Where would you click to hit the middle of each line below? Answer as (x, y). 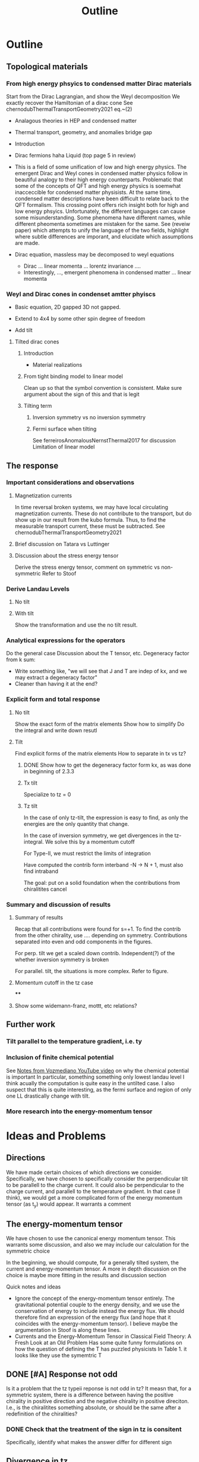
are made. (27, 243)
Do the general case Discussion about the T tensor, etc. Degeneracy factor (98, 653)
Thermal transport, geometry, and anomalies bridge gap (83, 132)
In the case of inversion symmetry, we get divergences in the (98, 835)
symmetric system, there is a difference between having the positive (90, 1395)
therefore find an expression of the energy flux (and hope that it (93, 1317)
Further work (31, 1025)
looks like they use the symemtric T (58, 1355)
